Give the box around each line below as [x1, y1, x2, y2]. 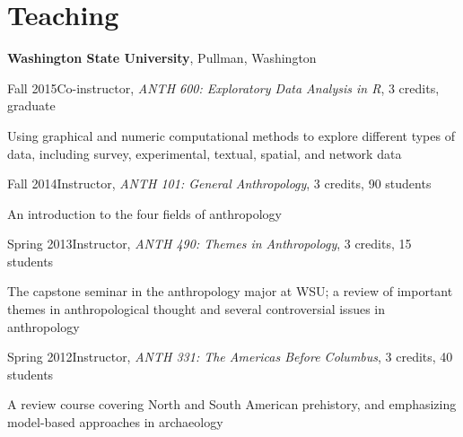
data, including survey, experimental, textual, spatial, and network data [7, 144, 402, 162]
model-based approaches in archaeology [7, 413, 223, 432]
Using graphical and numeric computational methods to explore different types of [7, 126, 455, 144]
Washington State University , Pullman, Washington [7, 48, 317, 67]
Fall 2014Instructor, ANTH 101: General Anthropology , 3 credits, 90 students [7, 174, 432, 193]
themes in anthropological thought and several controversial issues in [7, 300, 386, 319]
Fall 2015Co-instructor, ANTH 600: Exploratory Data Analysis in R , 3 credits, [7, 78, 440, 97]
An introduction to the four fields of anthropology [7, 204, 282, 223]
